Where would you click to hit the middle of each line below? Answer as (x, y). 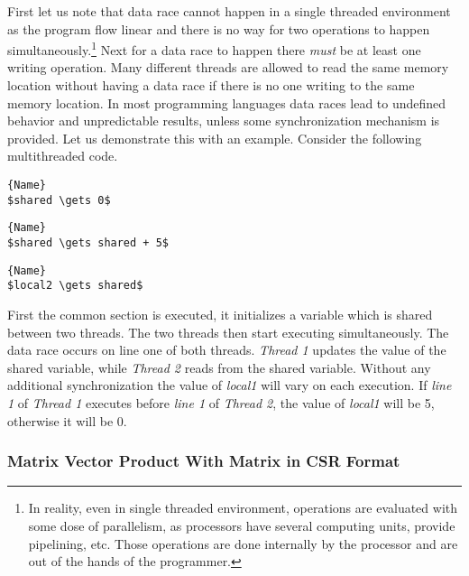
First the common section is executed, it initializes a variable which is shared (220, 314)
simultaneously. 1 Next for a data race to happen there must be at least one (214, 48)
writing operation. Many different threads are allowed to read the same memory (228, 67)
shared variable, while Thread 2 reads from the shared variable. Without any (219, 367)
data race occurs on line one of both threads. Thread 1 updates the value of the (227, 350)
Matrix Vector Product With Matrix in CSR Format (204, 461)
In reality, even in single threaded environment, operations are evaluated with (243, 508)
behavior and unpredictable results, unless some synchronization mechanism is (224, 121)
